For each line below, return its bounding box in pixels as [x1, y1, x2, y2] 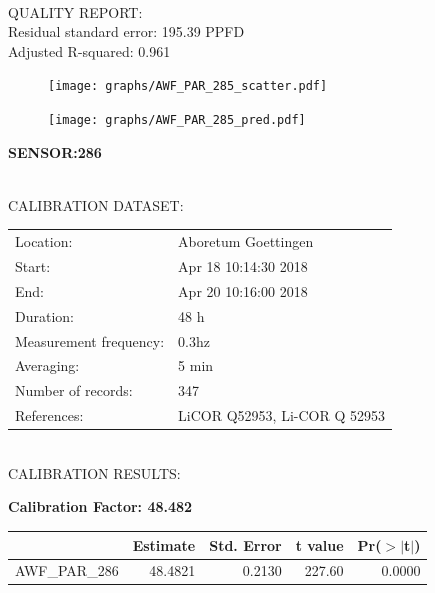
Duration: [15, 305, 74, 326]
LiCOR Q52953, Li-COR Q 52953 [178, 405, 385, 426]
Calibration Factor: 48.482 [8, 496, 193, 517]
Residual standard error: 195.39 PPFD [8, 21, 245, 42]
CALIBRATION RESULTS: [8, 462, 181, 483]
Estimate [132, 534, 196, 555]
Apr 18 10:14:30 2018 [178, 256, 308, 277]
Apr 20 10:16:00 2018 [178, 280, 308, 301]
